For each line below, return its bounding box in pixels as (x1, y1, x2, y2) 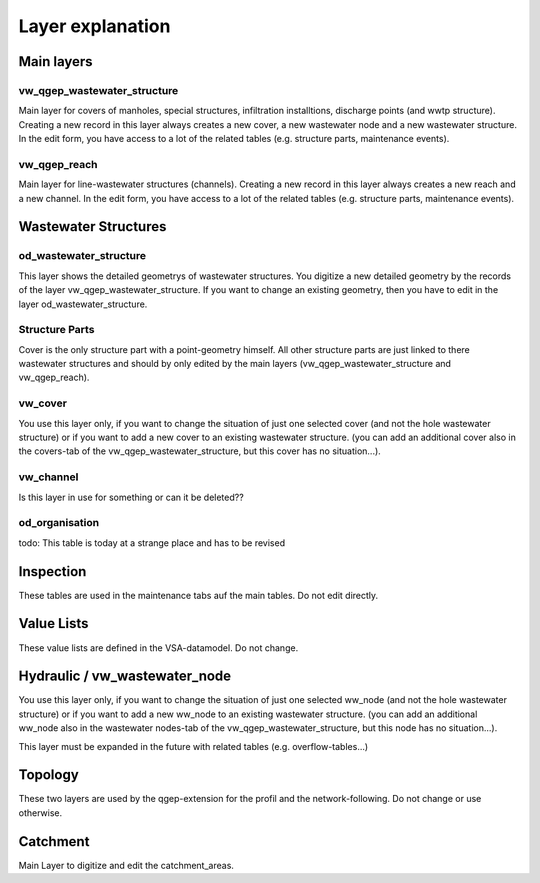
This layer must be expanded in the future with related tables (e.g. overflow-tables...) (18, 740, 369, 752)
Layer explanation (18, 15, 171, 37)
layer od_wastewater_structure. (18, 298, 148, 310)
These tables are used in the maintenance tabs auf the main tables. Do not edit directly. (18, 589, 379, 601)
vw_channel (18, 470, 79, 484)
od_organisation (18, 516, 100, 530)
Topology (18, 766, 79, 784)
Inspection (18, 563, 87, 580)
